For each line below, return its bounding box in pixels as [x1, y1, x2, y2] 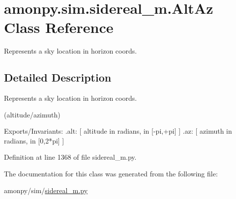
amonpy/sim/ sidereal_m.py [4, 185, 88, 195]
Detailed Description [4, 70, 112, 85]
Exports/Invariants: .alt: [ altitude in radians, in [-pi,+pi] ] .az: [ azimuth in [4, 126, 232, 136]
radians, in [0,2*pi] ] [4, 135, 64, 145]
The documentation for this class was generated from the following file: [4, 169, 218, 179]
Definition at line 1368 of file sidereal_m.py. [4, 152, 137, 162]
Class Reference [4, 17, 114, 37]
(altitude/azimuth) [4, 109, 60, 119]
